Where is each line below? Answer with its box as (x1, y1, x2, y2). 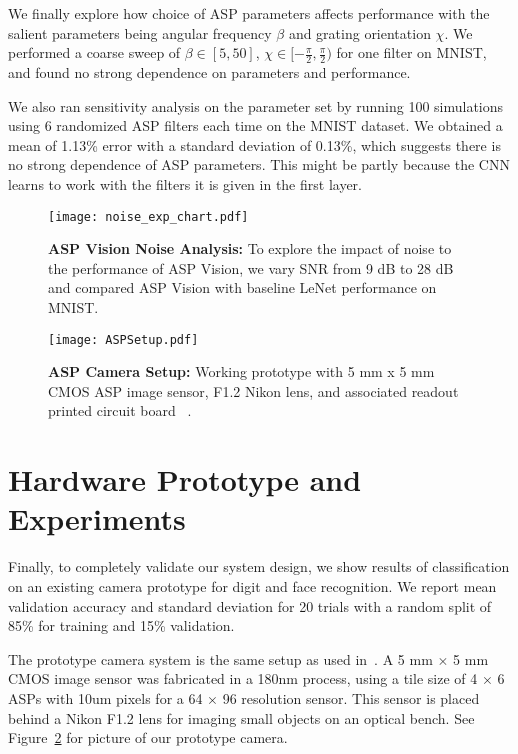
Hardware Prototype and (8, 459, 362, 500)
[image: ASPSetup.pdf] (48, 332, 199, 347)
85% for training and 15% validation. (8, 615, 235, 636)
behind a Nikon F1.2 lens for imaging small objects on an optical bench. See (8, 707, 475, 728)
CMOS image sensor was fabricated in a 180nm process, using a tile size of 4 (8, 668, 478, 689)
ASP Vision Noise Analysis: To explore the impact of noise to (48, 238, 452, 259)
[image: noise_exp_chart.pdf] (48, 209, 249, 224)
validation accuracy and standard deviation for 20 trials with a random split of (8, 595, 492, 616)
